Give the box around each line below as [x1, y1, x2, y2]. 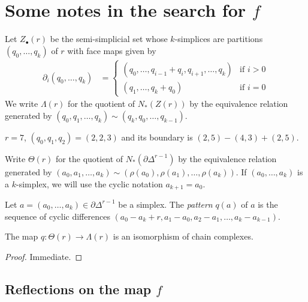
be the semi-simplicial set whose [50, 32, 168, 45]
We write [5, 97, 38, 110]
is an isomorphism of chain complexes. [113, 230, 253, 243]
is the [258, 198, 278, 210]
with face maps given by [67, 44, 156, 56]
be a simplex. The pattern [118, 198, 213, 210]
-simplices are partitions [174, 32, 263, 45]
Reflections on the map [5, 279, 152, 298]
